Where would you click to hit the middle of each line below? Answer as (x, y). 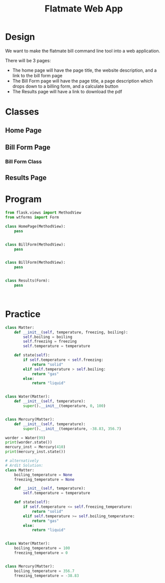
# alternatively (22, 461)
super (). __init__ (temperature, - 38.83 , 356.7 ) (72, 429)
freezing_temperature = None (44, 479)
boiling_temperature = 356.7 (44, 571)
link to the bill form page (37, 75)
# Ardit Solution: (24, 465)
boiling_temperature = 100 (42, 548)
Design (20, 37)
